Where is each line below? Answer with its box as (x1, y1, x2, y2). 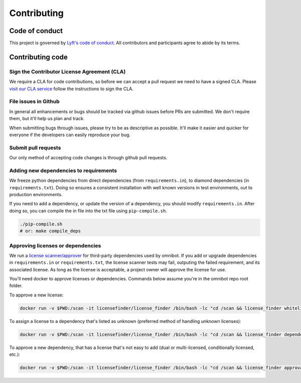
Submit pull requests (9, 144, 61, 151)
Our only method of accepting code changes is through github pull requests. (9, 155, 168, 161)
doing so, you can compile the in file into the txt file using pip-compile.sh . (9, 208, 168, 214)
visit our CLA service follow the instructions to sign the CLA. (9, 86, 134, 92)
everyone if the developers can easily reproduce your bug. (9, 132, 130, 138)
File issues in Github (9, 98, 60, 105)
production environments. (9, 191, 63, 197)
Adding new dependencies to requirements (9, 167, 117, 174)
